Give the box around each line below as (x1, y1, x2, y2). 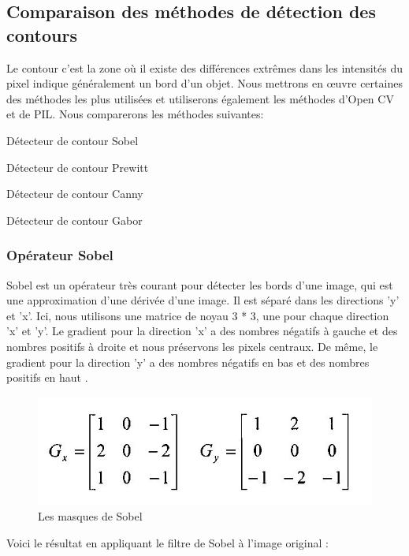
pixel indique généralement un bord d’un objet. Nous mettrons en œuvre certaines (6, 75, 403, 91)
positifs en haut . (6, 369, 88, 386)
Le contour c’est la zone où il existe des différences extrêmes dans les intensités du (6, 59, 403, 76)
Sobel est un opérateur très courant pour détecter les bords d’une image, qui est (6, 276, 393, 293)
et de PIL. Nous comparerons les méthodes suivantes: (6, 106, 264, 122)
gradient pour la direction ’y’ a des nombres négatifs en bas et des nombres (6, 353, 370, 370)
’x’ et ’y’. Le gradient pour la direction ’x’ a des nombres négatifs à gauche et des (6, 323, 398, 339)
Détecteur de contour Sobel (6, 132, 139, 148)
